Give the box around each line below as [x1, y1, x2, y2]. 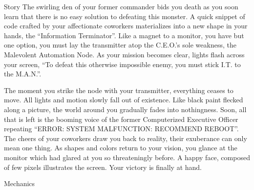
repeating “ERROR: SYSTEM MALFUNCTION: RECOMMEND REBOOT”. [4, 123, 239, 134]
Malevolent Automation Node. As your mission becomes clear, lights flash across [4, 49, 245, 59]
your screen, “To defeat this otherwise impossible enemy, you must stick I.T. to [4, 59, 241, 69]
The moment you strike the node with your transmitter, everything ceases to [4, 85, 233, 95]
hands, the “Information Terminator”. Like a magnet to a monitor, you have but [4, 30, 244, 40]
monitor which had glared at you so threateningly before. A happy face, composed [4, 152, 250, 162]
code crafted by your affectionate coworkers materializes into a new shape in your [4, 21, 248, 31]
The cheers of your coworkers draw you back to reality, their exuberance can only [4, 133, 247, 143]
